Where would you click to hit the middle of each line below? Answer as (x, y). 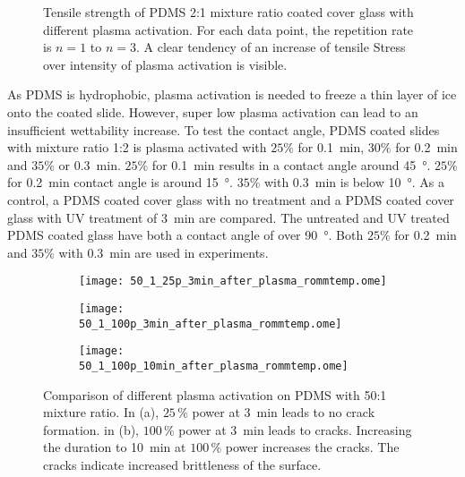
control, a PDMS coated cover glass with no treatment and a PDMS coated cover (231, 199)
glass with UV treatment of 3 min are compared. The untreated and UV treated (228, 217)
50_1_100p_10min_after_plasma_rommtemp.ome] (214, 366)
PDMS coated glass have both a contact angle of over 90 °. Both (185, 235)
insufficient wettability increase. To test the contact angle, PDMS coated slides (224, 129)
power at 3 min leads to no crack (284, 412)
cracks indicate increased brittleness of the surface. (182, 464)
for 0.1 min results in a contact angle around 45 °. (291, 164)
